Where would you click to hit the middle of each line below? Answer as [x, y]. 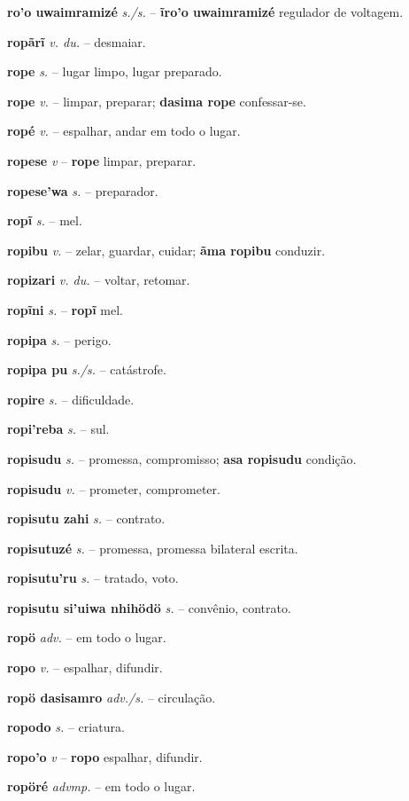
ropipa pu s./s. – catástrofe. [87, 369]
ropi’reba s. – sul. [58, 429]
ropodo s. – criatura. [66, 727]
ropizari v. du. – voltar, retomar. [99, 280]
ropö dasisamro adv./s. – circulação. [112, 697]
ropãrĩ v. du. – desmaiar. [77, 41]
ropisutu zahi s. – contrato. [86, 518]
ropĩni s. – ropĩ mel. [65, 309]
